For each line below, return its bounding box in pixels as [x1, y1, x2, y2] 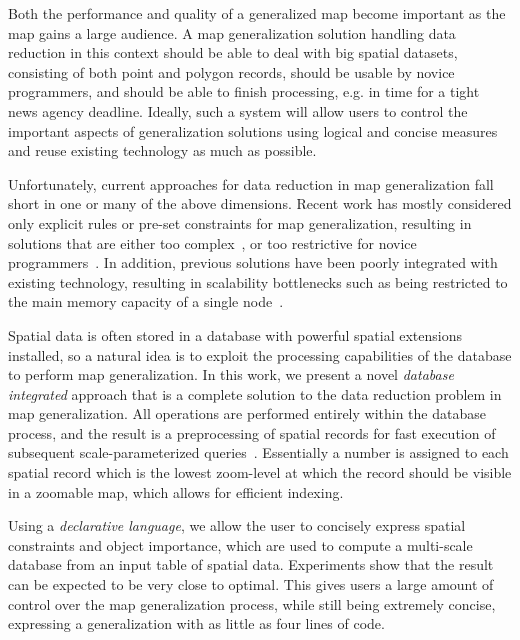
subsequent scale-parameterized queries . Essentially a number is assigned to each [8, 442, 509, 463]
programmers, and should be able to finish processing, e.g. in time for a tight [8, 81, 480, 102]
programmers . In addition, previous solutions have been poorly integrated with [8, 252, 498, 273]
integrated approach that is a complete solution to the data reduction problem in [8, 383, 502, 404]
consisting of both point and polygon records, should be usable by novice [8, 61, 455, 82]
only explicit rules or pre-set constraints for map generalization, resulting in [8, 212, 472, 233]
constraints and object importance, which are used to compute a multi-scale [8, 534, 473, 555]
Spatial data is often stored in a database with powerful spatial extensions [8, 324, 463, 345]
